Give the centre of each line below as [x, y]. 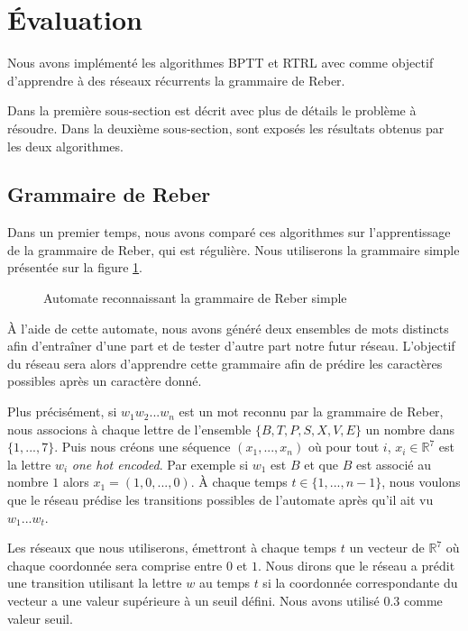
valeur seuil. [40, 618]
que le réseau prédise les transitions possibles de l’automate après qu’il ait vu [220, 500]
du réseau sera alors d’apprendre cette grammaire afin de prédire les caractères [225, 363]
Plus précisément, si [62, 412]
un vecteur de [387, 548]
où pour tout [344, 447]
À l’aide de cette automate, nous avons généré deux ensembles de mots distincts [228, 328]
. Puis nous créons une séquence [142, 447]
